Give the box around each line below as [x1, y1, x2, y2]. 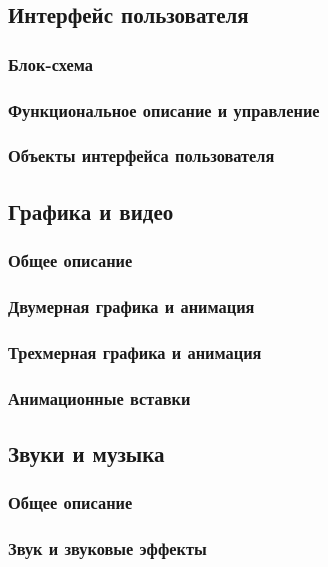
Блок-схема [8, 51, 93, 76]
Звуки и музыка [8, 437, 165, 468]
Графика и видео [8, 195, 174, 226]
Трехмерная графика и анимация [8, 339, 262, 364]
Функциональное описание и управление [8, 97, 320, 122]
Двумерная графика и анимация [8, 293, 255, 318]
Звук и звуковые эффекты [8, 536, 207, 561]
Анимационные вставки [8, 385, 191, 410]
